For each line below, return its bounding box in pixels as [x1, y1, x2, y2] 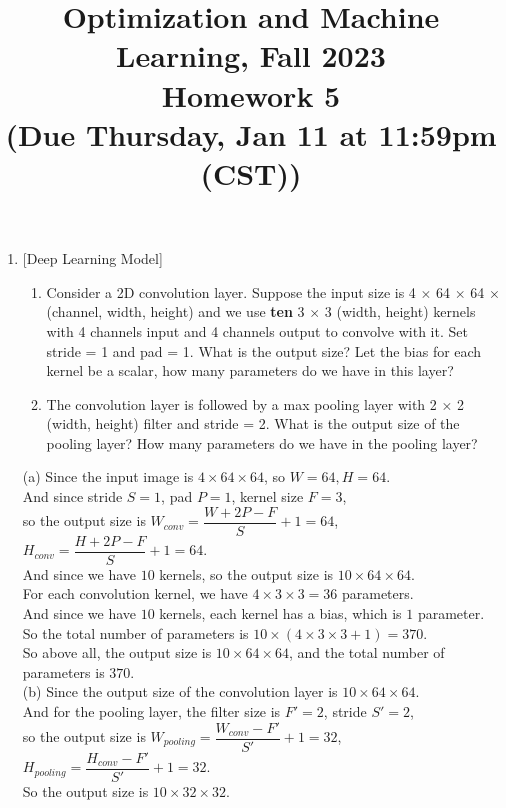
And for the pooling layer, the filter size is [22, 700, 281, 721]
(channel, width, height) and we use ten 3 [46, 301, 305, 322]
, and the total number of [288, 642, 445, 663]
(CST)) [200, 152, 302, 193]
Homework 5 [161, 74, 341, 115]
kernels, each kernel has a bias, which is [159, 602, 402, 623]
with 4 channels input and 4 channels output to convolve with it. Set [46, 320, 468, 341]
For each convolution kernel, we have [22, 583, 248, 604]
